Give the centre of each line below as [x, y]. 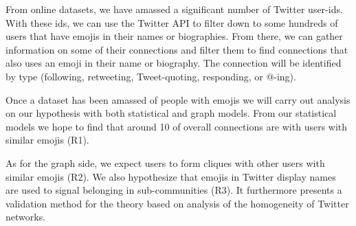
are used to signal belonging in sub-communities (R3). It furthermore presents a [174, 190]
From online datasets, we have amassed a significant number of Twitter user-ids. [174, 9]
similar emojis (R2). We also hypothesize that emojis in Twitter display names [171, 176]
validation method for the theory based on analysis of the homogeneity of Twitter [177, 203]
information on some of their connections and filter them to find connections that [177, 49]
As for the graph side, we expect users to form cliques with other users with [165, 162]
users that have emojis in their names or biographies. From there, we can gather [174, 36]
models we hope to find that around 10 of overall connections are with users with [177, 126]
